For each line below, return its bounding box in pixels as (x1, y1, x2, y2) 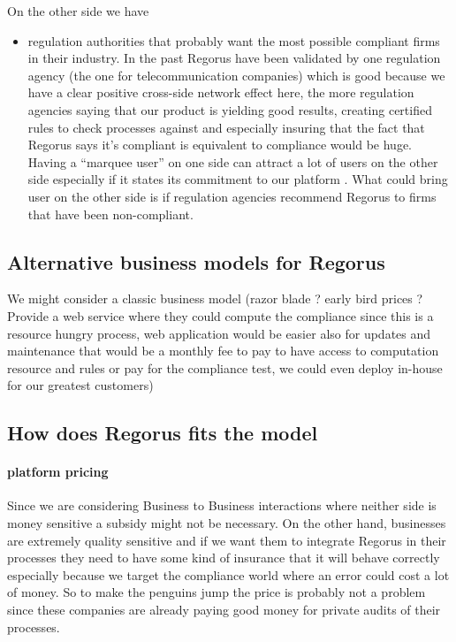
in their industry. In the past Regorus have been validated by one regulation (27, 49, 441, 67)
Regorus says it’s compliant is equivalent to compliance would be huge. (27, 135, 412, 154)
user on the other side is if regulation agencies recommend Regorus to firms (27, 187, 437, 205)
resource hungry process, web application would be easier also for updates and (7, 324, 431, 342)
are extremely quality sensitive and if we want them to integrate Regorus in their (7, 531, 446, 549)
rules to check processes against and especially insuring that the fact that (27, 118, 425, 136)
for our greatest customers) (7, 376, 154, 394)
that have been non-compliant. (27, 204, 194, 223)
